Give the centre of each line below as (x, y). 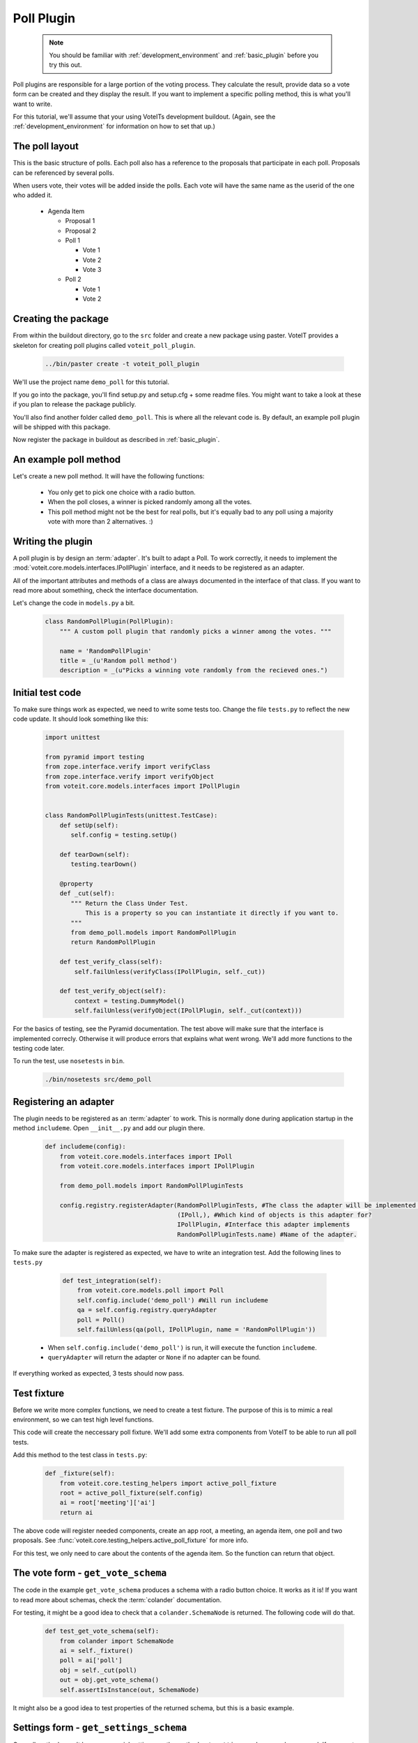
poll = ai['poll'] (91, 1660)
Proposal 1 (80, 221)
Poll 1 (72, 240)
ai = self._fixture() (96, 1651)
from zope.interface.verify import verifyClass (127, 767)
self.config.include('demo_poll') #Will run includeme (172, 1300)
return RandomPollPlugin (113, 942)
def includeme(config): (86, 1147)
